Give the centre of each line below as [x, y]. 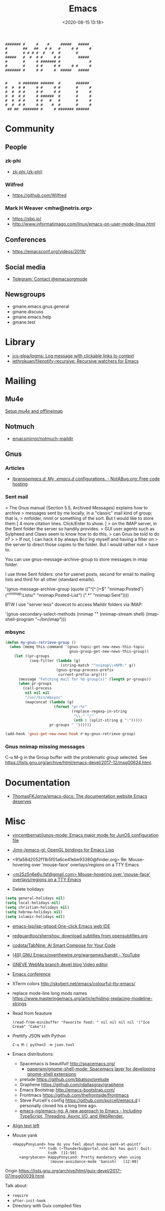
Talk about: [17, 1185]
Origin [11, 1170]
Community [30, 129]
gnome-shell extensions [52, 1074]
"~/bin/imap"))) [50, 619]
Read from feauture [32, 1013]
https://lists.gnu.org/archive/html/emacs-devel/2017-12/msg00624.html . [79, 763]
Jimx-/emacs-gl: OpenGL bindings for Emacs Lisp [63, 850]
